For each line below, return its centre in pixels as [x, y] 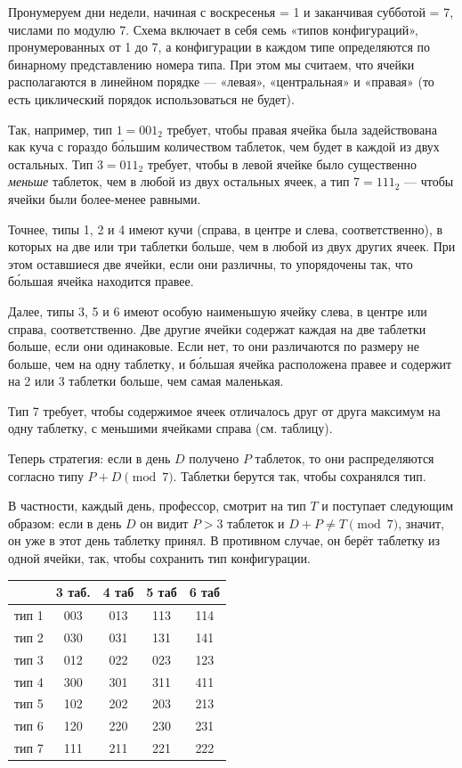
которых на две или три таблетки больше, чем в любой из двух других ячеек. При [232, 246]
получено [214, 458]
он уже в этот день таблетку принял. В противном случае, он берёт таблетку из [224, 540]
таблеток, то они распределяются [344, 458]
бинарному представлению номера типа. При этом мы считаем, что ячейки [211, 64]
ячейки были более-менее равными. [105, 198]
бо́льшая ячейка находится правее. [101, 281]
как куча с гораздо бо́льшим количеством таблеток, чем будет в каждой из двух [224, 147]
